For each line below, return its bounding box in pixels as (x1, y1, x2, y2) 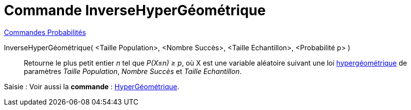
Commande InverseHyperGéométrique (4, 2, 266, 19)
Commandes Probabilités (4, 28, 86, 37)
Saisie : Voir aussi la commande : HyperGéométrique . (4, 82, 180, 91)
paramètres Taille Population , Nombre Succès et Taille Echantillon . (24, 67, 242, 75)
